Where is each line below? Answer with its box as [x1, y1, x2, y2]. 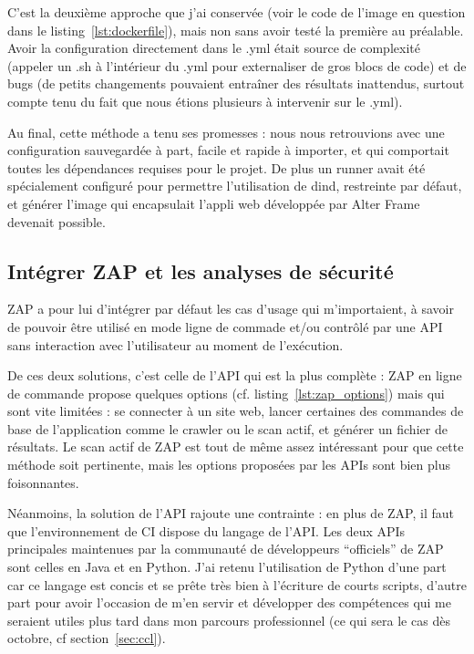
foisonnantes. [7, 472, 79, 492]
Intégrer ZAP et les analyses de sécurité [7, 256, 394, 285]
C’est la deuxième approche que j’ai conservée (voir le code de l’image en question [7, 3, 466, 21]
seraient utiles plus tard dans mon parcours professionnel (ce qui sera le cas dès [7, 610, 450, 629]
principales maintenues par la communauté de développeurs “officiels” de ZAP [7, 539, 444, 558]
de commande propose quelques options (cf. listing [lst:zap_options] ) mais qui [7, 383, 445, 402]
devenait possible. [7, 212, 106, 231]
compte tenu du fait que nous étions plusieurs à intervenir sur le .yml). [7, 91, 403, 110]
